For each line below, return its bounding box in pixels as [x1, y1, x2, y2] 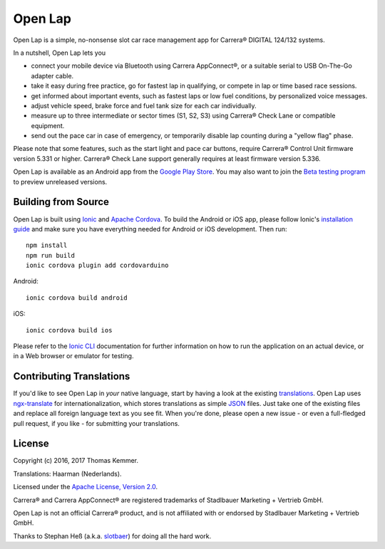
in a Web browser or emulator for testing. [13, 352, 134, 360]
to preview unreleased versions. [13, 177, 108, 186]
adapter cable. [31, 71, 74, 80]
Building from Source [13, 196, 110, 208]
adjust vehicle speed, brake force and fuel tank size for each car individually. [31, 101, 257, 110]
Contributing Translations [13, 370, 130, 382]
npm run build [26, 251, 75, 259]
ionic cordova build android [26, 293, 128, 302]
